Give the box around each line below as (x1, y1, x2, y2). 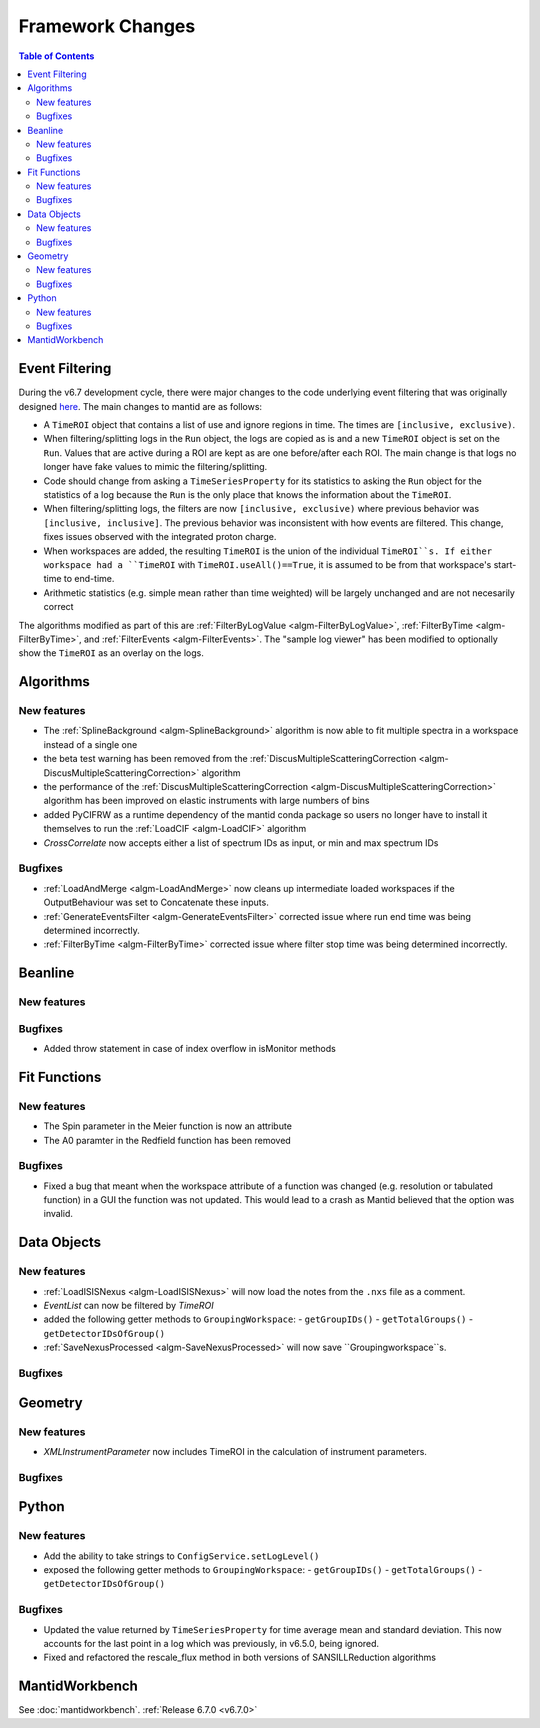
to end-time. (63, 573, 115, 585)
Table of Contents (18, 50, 95, 62)
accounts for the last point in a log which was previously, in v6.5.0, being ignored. (43, 1637, 380, 1649)
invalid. (43, 1208, 74, 1220)
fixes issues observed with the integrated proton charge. (43, 531, 277, 543)
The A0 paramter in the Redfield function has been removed (43, 1134, 292, 1146)
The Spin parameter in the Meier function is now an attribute (43, 1120, 292, 1132)
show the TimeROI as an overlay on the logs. (18, 647, 204, 659)
